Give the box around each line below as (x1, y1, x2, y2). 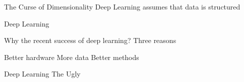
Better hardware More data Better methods (4, 51, 139, 62)
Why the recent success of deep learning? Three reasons (4, 35, 176, 45)
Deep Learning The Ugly (4, 68, 81, 79)
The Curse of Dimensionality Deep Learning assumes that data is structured (4, 1, 240, 11)
